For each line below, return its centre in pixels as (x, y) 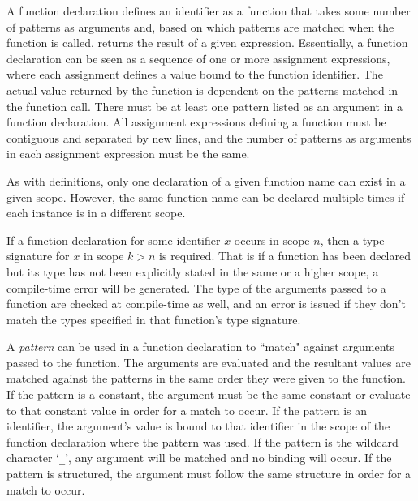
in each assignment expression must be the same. (128, 154)
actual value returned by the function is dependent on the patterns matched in (203, 90)
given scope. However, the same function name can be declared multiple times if (206, 197)
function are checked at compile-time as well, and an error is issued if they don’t (206, 304)
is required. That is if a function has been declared (285, 256)
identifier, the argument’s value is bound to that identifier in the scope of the (198, 426)
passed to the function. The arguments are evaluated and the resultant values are (209, 362)
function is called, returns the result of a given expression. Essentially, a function (207, 43)
